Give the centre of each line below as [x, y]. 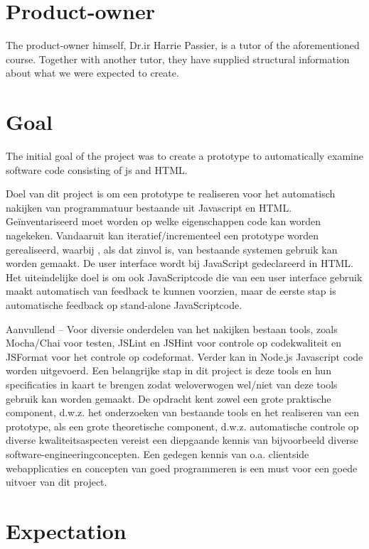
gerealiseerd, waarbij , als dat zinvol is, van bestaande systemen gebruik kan [172, 249]
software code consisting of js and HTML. [97, 169]
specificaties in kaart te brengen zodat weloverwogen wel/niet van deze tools [172, 384]
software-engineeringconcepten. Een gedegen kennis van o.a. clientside [157, 453]
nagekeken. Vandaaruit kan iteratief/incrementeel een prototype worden [162, 235]
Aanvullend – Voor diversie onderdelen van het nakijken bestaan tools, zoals [172, 328]
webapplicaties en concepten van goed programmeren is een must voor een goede [182, 468]
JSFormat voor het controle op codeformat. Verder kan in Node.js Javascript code [184, 356]
